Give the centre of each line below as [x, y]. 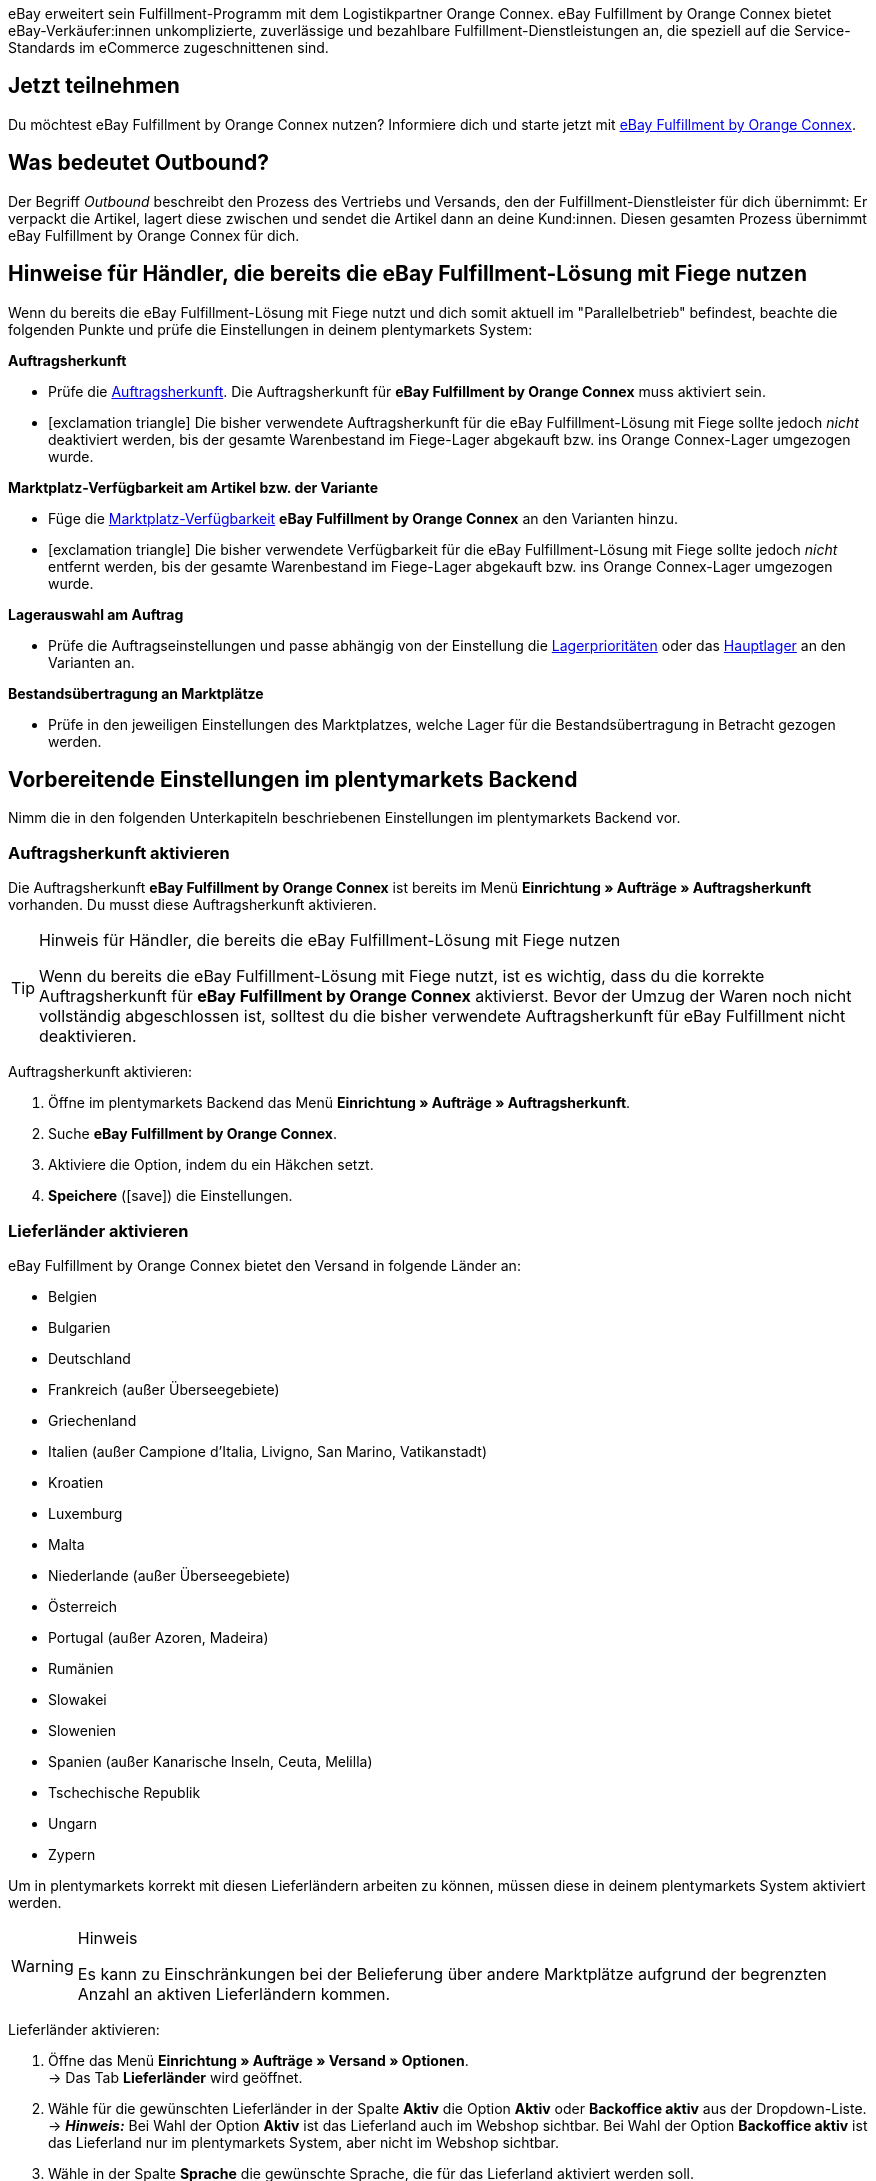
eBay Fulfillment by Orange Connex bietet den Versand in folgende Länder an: [264, 1265]
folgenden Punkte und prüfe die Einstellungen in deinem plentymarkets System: [270, 329]
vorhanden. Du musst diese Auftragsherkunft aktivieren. [192, 905]
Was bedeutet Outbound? [138, 163]
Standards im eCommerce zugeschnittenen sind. [168, 47]
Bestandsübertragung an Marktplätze [136, 693]
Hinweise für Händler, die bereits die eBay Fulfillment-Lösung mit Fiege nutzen [407, 274]
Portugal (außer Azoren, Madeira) [158, 1637]
